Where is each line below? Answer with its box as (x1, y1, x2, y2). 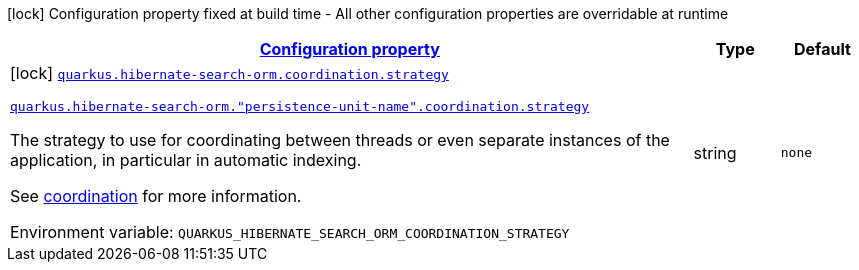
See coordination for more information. (10, 186, 302, 206)
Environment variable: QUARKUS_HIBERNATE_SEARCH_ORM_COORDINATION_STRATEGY (10, 222, 570, 242)
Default (793, 39, 851, 59)
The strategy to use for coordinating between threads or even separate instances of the (10, 130, 670, 150)
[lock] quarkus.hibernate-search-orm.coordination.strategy (10, 63, 449, 83)
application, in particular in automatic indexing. (10, 150, 362, 170)
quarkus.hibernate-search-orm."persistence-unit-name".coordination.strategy (10, 99, 590, 114)
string (693, 142, 737, 163)
